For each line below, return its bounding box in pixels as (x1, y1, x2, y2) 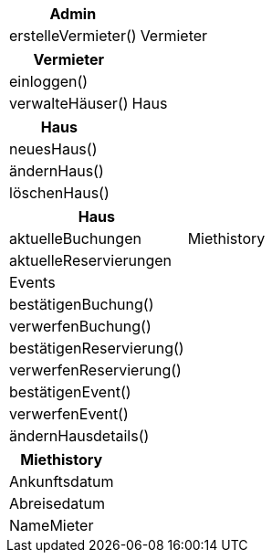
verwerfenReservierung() (9, 361, 182, 379)
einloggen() (9, 72, 89, 90)
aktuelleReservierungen (9, 251, 173, 269)
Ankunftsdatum (9, 472, 114, 491)
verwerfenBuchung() (9, 317, 152, 335)
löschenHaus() (9, 184, 110, 202)
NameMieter (9, 516, 94, 534)
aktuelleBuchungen (9, 229, 141, 248)
